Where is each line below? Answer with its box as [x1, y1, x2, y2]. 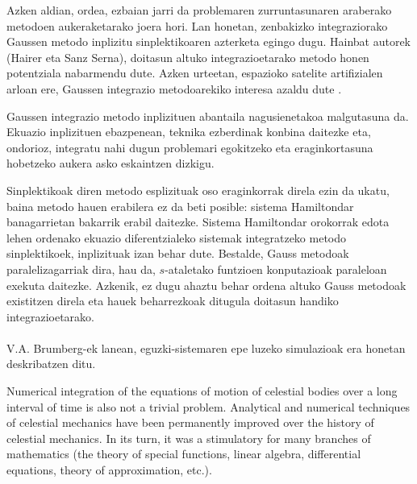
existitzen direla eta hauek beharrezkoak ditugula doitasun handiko [6, 292, 339, 309]
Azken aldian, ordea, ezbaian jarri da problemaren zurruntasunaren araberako [6, 2, 392, 18]
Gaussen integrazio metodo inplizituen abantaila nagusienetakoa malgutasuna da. [6, 107, 409, 124]
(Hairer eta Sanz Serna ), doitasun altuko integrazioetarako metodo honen [6, 48, 369, 65]
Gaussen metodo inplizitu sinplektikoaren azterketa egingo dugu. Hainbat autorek [6, 33, 411, 50]
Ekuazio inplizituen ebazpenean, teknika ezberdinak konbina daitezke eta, [6, 123, 371, 140]
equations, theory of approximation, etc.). [6, 461, 212, 478]
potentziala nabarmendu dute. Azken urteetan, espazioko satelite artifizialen [6, 64, 383, 81]
